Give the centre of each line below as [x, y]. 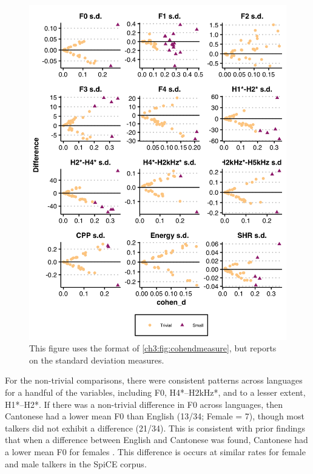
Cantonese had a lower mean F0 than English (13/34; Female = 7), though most [155, 416]
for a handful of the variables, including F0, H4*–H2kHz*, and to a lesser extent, [155, 392]
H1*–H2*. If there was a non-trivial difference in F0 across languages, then [144, 404]
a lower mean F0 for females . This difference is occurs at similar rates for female [155, 452]
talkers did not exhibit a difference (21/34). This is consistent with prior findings [155, 428]
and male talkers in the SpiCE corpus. [76, 463]
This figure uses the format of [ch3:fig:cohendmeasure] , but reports [153, 348]
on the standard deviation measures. [97, 360]
